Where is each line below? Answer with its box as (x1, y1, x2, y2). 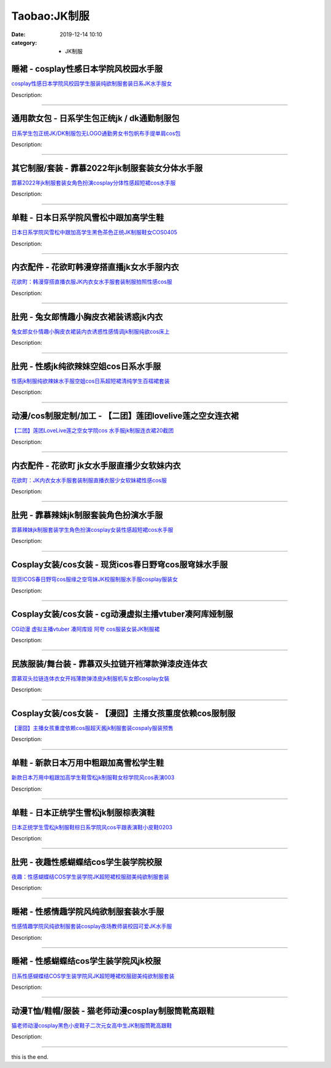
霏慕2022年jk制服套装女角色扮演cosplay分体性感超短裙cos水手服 (11, 179, 176, 186)
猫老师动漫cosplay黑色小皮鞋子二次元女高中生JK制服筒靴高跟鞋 (11, 1021, 172, 1029)
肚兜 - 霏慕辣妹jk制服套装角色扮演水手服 (11, 510, 163, 520)
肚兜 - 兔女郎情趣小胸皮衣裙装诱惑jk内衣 (11, 312, 163, 322)
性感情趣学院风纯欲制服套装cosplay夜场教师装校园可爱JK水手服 (11, 923, 172, 930)
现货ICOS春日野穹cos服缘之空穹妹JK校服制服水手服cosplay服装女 (11, 575, 178, 583)
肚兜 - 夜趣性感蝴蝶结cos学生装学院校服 (11, 856, 162, 867)
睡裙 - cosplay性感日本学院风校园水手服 (11, 64, 163, 74)
